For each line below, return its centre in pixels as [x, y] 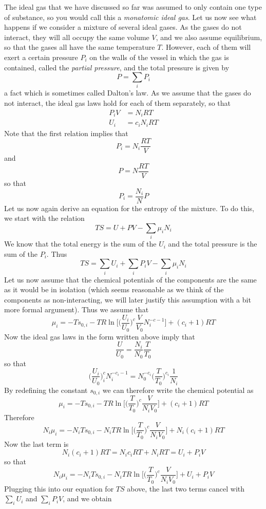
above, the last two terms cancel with [186, 488]
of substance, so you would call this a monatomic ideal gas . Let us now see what [130, 17]
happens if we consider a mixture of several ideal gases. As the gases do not [123, 27]
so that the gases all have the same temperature [80, 47]
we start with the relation [44, 218]
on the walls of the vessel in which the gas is [159, 57]
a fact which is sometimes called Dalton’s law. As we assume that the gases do [128, 93]
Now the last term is [36, 444]
